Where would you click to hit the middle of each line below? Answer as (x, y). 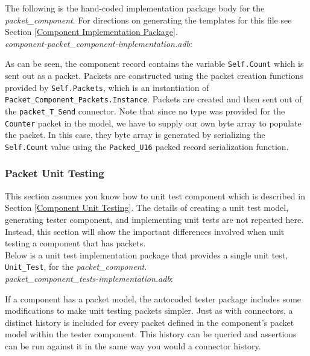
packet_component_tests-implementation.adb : (89, 278)
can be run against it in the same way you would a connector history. (133, 345)
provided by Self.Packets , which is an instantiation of (107, 87)
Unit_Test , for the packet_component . (76, 267)
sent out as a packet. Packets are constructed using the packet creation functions (154, 76)
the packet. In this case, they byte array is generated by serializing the (135, 135)
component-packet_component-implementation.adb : (99, 43)
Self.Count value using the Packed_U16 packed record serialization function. (147, 146)
